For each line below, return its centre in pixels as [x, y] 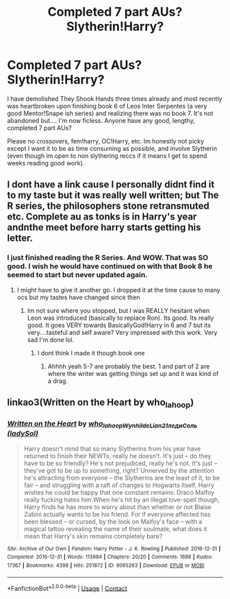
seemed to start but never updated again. [78, 275]
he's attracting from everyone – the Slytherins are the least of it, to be [122, 478]
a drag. [58, 381]
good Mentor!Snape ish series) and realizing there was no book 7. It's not [110, 113]
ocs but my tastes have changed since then [78, 297]
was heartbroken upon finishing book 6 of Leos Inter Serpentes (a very [107, 106]
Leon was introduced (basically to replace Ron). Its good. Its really [120, 318]
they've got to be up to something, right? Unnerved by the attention [119, 470]
